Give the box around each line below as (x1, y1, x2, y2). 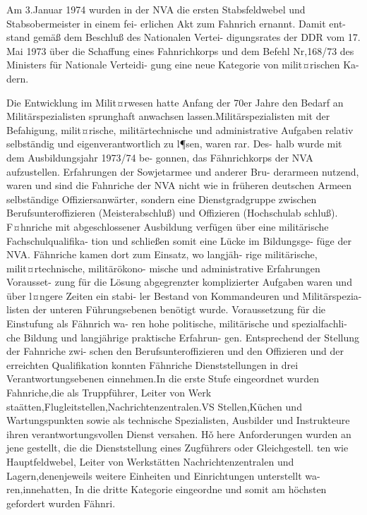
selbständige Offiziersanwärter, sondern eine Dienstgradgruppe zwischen (6, 191, 317, 206)
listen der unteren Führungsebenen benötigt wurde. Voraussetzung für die (6, 302, 326, 317)
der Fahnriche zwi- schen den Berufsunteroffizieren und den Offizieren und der (6, 344, 344, 358)
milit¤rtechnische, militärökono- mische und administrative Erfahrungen (6, 260, 320, 275)
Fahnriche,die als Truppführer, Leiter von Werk (6, 385, 212, 400)
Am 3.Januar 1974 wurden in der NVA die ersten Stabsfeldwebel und (6, 2, 306, 16)
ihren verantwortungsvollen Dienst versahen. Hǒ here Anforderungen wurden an (6, 426, 351, 441)
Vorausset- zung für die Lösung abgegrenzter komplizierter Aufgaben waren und (6, 274, 352, 289)
